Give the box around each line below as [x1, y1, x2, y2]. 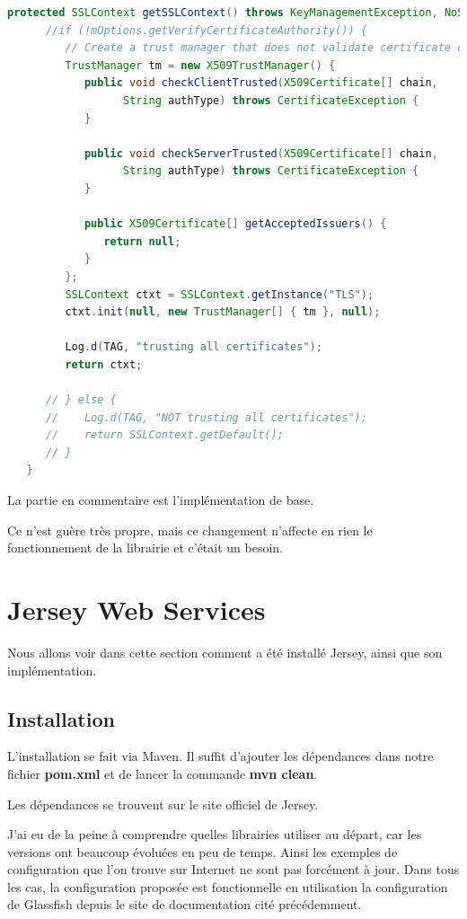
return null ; [103, 234, 181, 248]
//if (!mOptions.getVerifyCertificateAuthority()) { [45, 23, 367, 37]
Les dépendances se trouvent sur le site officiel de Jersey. [7, 794, 319, 813]
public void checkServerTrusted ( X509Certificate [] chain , [84, 146, 438, 160]
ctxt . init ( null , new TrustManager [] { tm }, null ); [65, 305, 381, 319]
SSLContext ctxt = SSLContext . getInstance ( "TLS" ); [65, 287, 374, 301]
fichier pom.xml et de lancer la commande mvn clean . [7, 764, 318, 782]
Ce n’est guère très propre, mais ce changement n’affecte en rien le [7, 520, 373, 539]
